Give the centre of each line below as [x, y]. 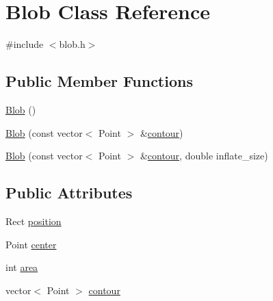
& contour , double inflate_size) [204, 156]
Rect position [34, 221]
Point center [31, 244]
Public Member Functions [99, 81]
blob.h [72, 44]
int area [22, 267]
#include [25, 44]
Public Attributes [69, 193]
